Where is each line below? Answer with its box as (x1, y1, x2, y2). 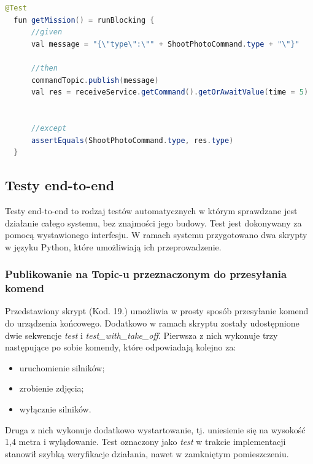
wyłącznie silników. (19, 403, 91, 415)
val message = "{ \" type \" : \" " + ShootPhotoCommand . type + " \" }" (31, 39, 299, 48)
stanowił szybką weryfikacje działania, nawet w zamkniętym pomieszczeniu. (5, 447, 289, 460)
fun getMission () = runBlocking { (14, 15, 155, 25)
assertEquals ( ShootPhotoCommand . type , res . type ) (31, 136, 234, 145)
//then (31, 63, 58, 72)
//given (31, 28, 63, 37)
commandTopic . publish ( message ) (31, 75, 159, 85)
